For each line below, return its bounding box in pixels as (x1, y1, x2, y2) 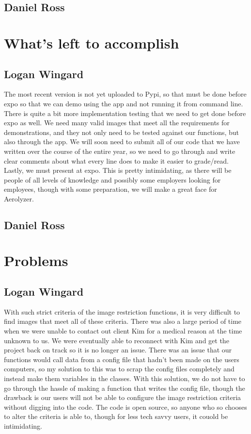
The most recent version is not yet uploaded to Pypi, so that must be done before (4, 89, 247, 99)
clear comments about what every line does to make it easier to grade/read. (4, 155, 229, 166)
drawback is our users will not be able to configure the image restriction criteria (4, 392, 241, 402)
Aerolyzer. (4, 193, 34, 203)
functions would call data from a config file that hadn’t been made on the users (4, 354, 239, 364)
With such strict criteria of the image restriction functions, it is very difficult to (4, 306, 240, 317)
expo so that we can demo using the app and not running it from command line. (4, 98, 243, 108)
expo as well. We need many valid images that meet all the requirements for (4, 117, 230, 128)
